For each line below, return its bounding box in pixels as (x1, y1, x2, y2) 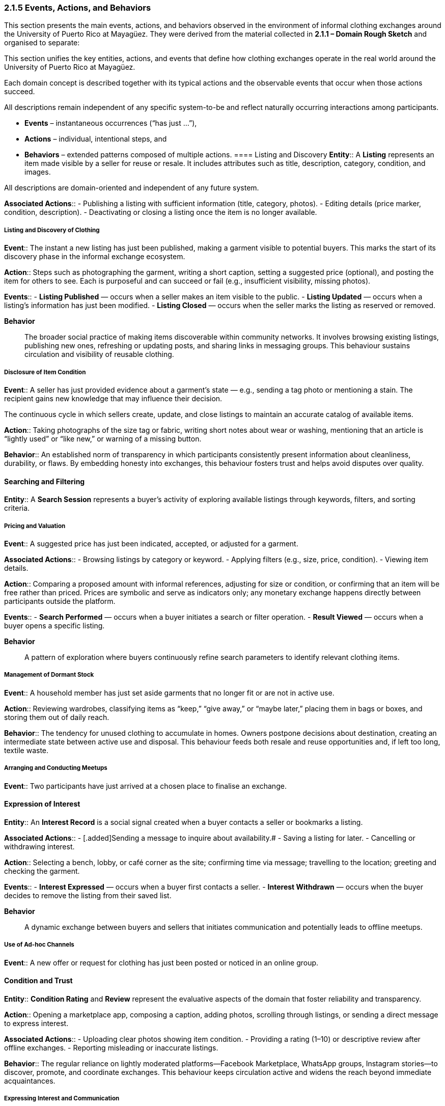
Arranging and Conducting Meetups (4, 764, 107, 772)
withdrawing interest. (4, 842, 75, 851)
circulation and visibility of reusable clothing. (24, 350, 174, 359)
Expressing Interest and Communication (4, 1095, 120, 1102)
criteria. (4, 504, 30, 513)
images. (24, 168, 51, 177)
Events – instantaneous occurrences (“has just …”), (24, 119, 197, 128)
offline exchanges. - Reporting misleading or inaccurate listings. (4, 1043, 218, 1052)
